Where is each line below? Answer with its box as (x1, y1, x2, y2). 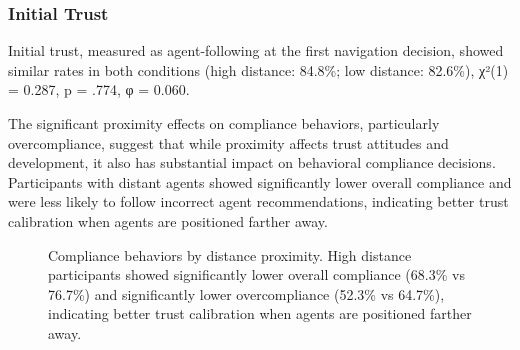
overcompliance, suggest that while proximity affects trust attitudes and (8, 132, 449, 153)
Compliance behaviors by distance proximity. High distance (48, 244, 412, 265)
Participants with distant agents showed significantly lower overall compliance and (8, 171, 512, 192)
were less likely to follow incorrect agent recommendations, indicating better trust (8, 191, 509, 212)
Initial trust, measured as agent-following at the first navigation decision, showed (8, 40, 504, 61)
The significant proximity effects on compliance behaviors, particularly (8, 113, 440, 133)
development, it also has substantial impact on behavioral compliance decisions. (8, 152, 496, 173)
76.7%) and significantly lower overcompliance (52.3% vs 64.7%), (48, 283, 445, 304)
